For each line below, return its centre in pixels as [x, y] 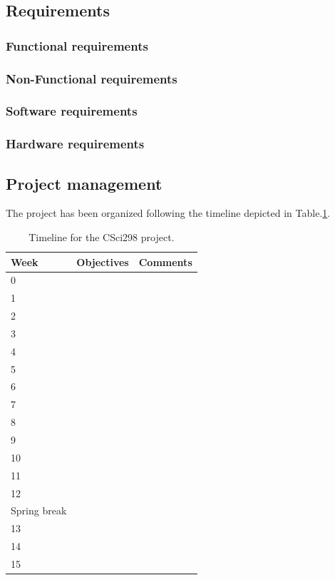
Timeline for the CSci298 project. [102, 236]
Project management [84, 183]
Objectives [103, 261]
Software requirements [72, 111]
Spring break [39, 510]
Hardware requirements [75, 144]
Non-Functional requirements [92, 78]
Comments [165, 261]
